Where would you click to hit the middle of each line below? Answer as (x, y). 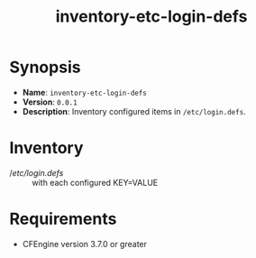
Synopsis (45, 67)
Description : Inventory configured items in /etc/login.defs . (134, 111)
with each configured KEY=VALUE (95, 182)
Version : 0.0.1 (50, 102)
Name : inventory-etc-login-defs (84, 92)
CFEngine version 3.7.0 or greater (84, 244)
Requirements (63, 219)
